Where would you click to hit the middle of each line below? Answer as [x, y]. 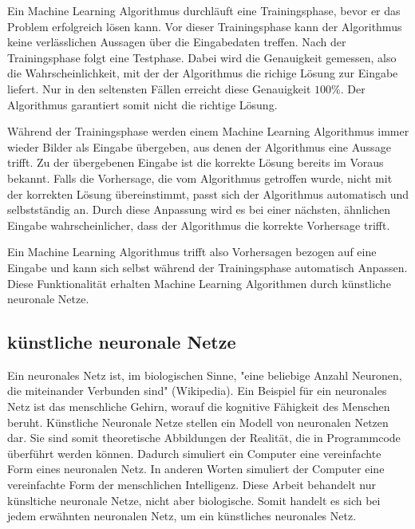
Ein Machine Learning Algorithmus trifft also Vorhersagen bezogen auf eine [192, 252]
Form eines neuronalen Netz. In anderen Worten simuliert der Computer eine [196, 469]
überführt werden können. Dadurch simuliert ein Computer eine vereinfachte [194, 453]
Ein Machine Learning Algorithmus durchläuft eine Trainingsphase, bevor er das [204, 10]
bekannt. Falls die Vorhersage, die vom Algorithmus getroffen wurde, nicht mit [200, 178]
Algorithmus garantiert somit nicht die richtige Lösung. [142, 104]
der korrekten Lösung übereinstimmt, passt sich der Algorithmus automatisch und [208, 193]
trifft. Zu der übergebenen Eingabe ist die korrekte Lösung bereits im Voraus [196, 162]
